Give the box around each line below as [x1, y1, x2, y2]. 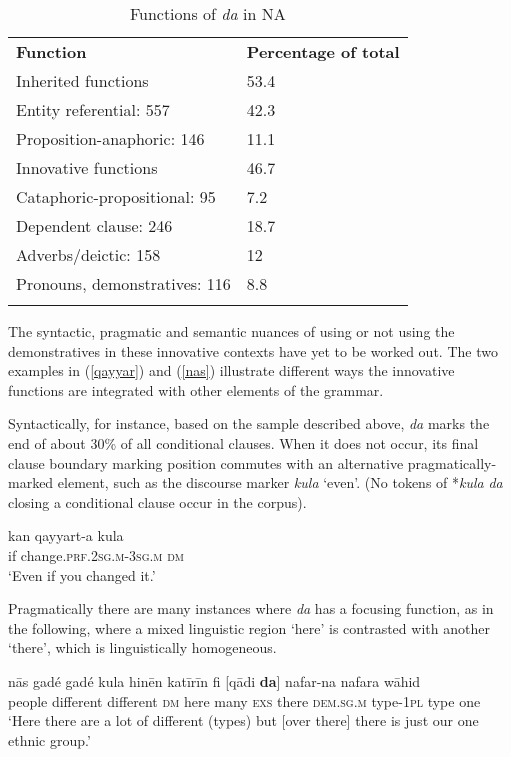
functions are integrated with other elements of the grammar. [8, 379, 384, 400]
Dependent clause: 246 [16, 214, 173, 237]
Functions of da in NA [129, 2, 286, 25]
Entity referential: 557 [16, 98, 170, 121]
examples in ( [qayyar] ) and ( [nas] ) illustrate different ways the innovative [8, 360, 455, 381]
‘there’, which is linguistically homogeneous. [8, 637, 277, 658]
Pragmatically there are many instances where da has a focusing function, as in [8, 598, 494, 619]
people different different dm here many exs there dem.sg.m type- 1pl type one [8, 690, 481, 711]
